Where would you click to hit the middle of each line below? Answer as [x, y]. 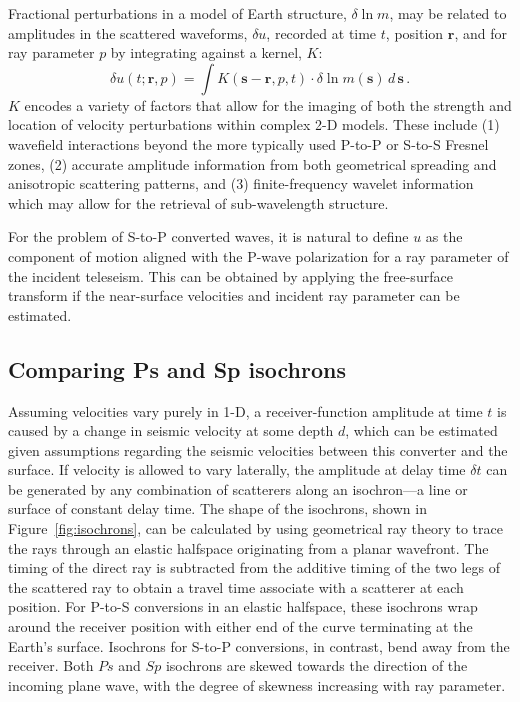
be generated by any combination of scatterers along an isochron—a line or [238, 488]
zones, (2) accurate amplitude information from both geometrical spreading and [252, 163]
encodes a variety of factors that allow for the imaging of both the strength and [268, 104]
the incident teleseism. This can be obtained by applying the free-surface [230, 275]
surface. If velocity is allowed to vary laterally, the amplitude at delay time [237, 469]
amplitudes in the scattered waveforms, [128, 32]
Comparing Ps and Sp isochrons [177, 368]
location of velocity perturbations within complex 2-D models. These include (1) [254, 124]
